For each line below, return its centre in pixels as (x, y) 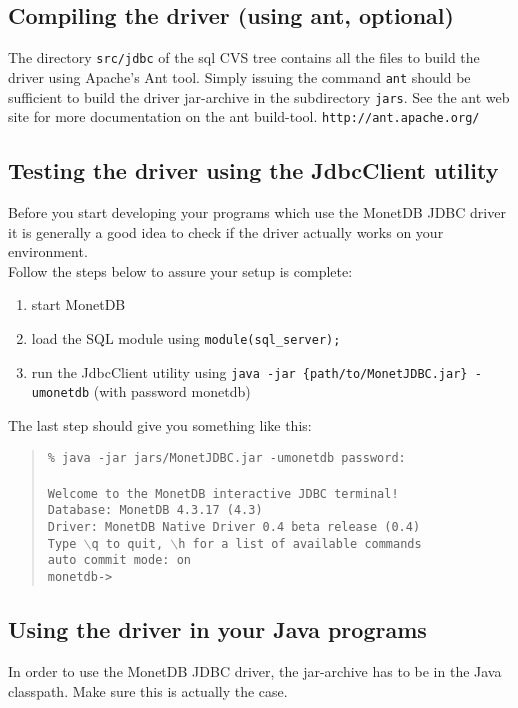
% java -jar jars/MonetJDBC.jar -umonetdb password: (226, 457)
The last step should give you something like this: (160, 424)
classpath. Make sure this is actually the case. (148, 690)
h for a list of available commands (300, 543)
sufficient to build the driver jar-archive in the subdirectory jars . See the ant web (259, 96)
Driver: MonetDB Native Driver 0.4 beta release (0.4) (234, 527)
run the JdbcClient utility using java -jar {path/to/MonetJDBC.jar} (249, 371)
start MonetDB (78, 304)
